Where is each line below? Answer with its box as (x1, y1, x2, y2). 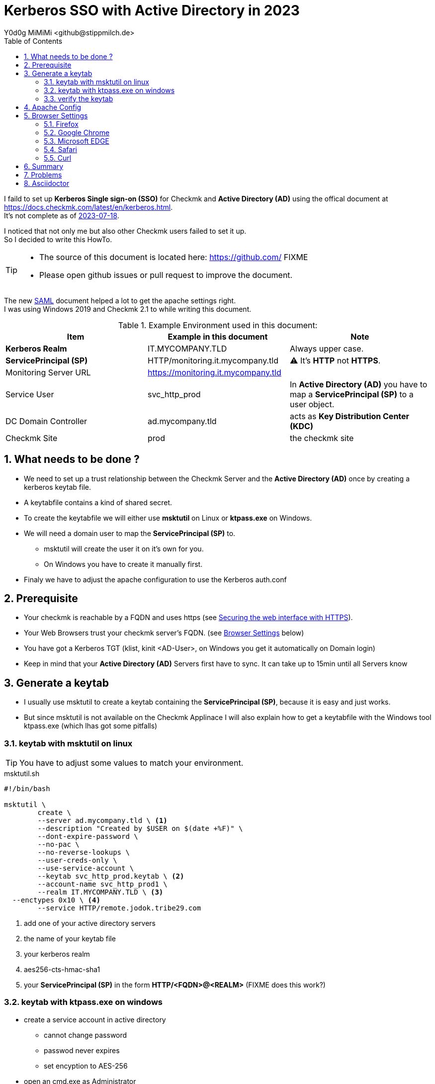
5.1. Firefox (44, 119, 79, 128)
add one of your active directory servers (24, 919, 156, 928)
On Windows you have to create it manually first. (44, 559, 203, 568)
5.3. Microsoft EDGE (44, 136, 109, 145)
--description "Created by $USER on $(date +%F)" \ (37, 824, 243, 833)
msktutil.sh (4, 769, 40, 778)
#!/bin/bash (4, 785, 50, 793)
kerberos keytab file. (24, 482, 91, 491)
